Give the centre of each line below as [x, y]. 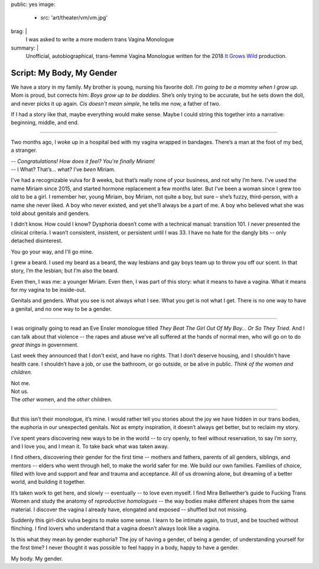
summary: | [25, 48]
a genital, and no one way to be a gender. [61, 309]
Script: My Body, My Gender [64, 73]
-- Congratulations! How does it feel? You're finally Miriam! [83, 161]
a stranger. [24, 150]
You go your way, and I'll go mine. [52, 252]
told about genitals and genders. [51, 213]
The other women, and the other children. [61, 399]
